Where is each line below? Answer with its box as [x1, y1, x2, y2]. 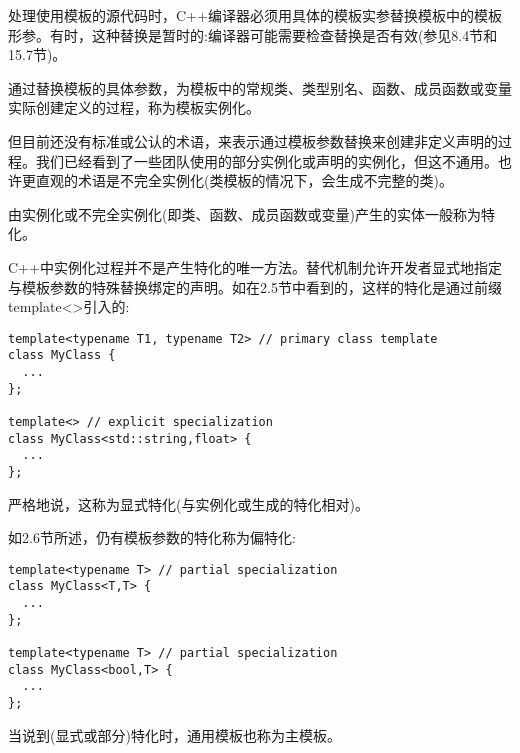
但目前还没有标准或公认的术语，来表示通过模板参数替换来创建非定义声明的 [8, 130, 498, 151]
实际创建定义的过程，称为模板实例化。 [8, 97, 260, 118]
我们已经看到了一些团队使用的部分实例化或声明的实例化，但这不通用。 [35, 150, 498, 171]
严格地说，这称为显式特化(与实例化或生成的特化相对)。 [8, 493, 369, 514]
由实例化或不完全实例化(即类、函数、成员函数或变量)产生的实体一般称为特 [8, 203, 495, 224]
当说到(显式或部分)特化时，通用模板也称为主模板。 [8, 724, 341, 745]
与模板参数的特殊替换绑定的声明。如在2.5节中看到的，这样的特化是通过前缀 [8, 276, 502, 297]
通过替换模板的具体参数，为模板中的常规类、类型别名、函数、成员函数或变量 [8, 77, 512, 98]
